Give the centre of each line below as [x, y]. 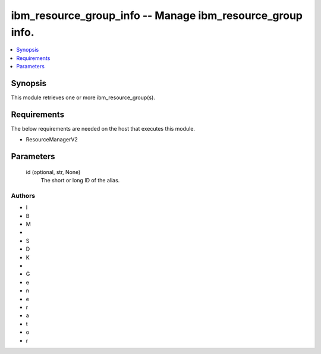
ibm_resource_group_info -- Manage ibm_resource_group [157, 15]
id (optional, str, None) [53, 172]
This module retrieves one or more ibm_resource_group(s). [83, 97]
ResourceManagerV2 [52, 140]
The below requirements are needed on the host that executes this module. [103, 128]
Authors [23, 195]
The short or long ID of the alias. [80, 181]
